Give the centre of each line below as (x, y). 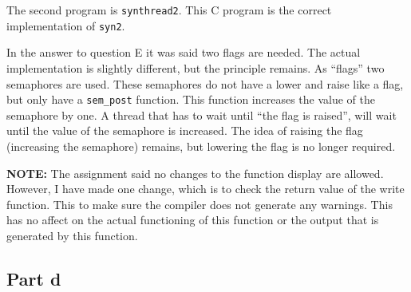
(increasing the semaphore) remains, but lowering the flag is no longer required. (201, 146)
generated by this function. (72, 235)
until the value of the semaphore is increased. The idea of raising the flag (185, 130)
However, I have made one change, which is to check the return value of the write (205, 189)
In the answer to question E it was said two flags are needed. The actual (184, 52)
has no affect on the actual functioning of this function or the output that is (193, 220)
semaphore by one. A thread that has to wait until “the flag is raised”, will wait (202, 114)
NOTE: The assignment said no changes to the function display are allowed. (195, 173)
